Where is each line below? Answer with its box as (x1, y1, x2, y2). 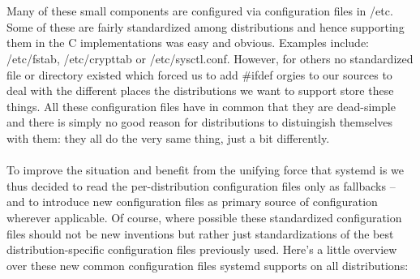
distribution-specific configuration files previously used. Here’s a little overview (6, 241, 397, 258)
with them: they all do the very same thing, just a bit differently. (6, 129, 330, 146)
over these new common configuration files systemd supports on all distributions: (6, 256, 409, 273)
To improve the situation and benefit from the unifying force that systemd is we (6, 161, 405, 178)
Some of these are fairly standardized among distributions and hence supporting (6, 18, 405, 35)
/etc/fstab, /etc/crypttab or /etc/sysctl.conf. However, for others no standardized (6, 49, 414, 67)
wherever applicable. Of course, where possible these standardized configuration (6, 208, 402, 225)
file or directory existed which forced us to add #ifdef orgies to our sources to (6, 66, 392, 83)
